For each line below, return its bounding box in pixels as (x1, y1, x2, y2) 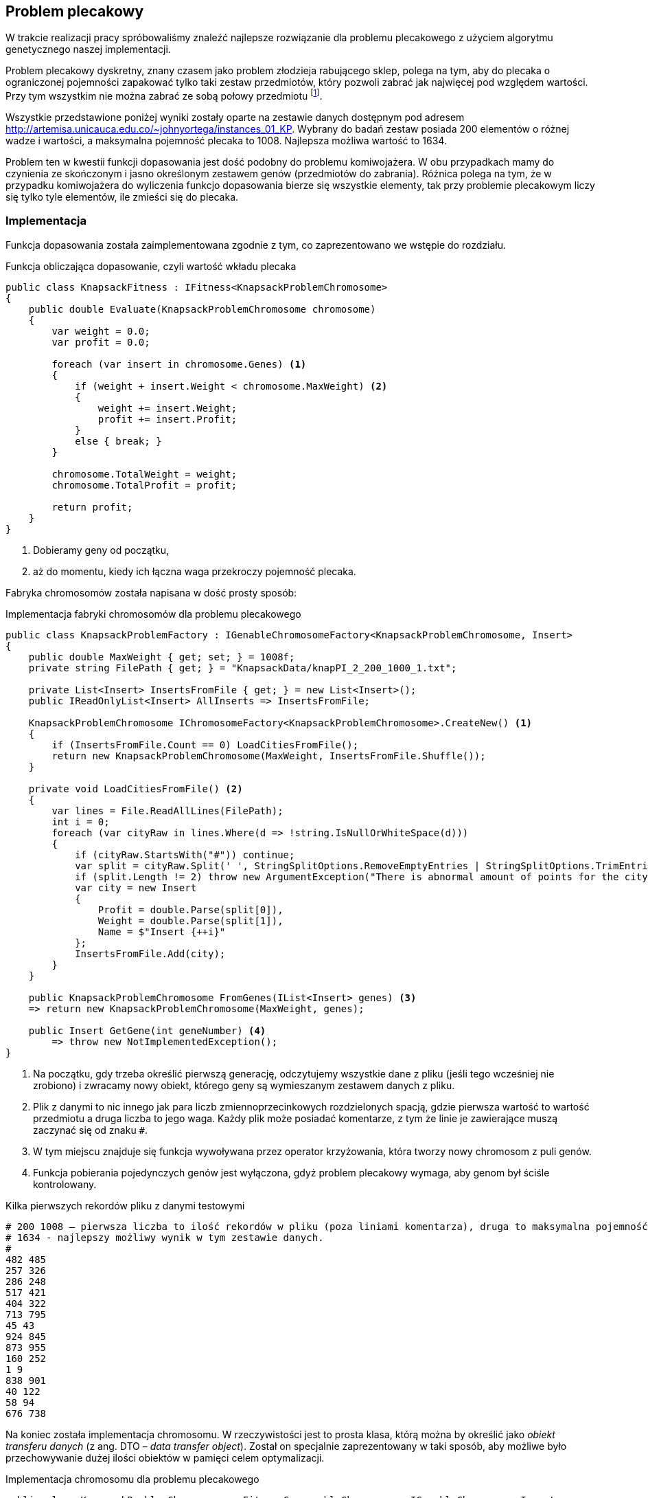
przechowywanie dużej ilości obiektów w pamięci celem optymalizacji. (5, 1451, 325, 1464)
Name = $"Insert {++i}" (97, 926, 226, 937)
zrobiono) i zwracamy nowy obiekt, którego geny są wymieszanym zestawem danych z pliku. (33, 1079, 455, 1091)
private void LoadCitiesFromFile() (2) (28, 783, 243, 794)
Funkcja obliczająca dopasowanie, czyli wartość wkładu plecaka (5, 260, 297, 272)
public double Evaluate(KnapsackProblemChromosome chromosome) (28, 303, 376, 315)
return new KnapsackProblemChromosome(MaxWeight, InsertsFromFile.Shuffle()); (51, 750, 486, 761)
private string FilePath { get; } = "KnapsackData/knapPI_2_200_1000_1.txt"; (28, 662, 457, 673)
